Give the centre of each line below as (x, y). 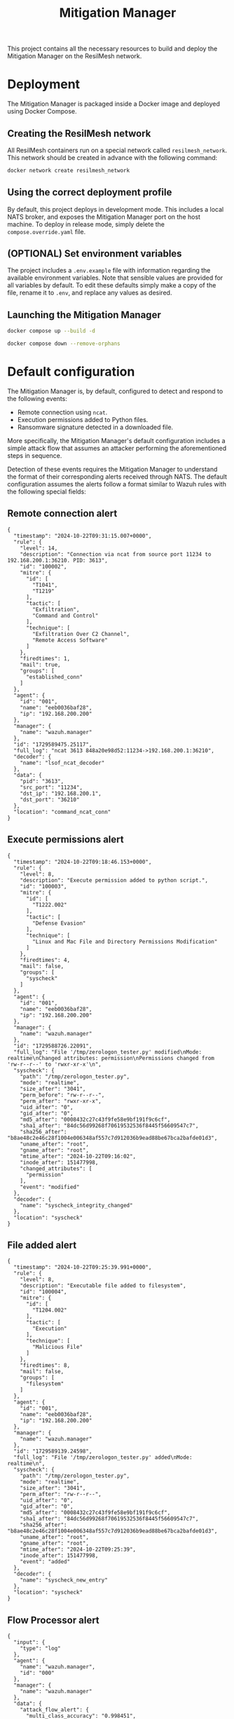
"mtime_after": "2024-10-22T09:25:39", (78, 1550)
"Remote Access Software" (70, 640)
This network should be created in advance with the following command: (112, 157)
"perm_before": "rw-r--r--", (62, 1095)
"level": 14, (39, 548)
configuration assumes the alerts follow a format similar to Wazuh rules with (117, 484)
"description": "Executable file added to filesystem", (103, 1286)
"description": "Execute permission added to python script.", (114, 880)
